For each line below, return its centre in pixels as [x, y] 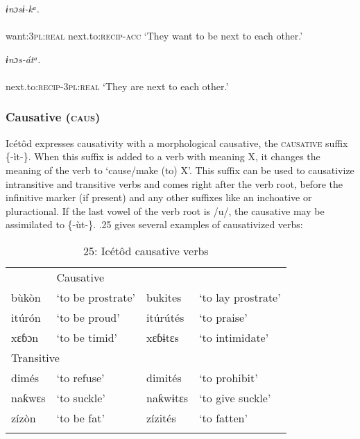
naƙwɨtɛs [168, 397]
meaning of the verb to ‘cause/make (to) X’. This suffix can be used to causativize [180, 170]
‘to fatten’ [223, 418]
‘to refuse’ [80, 377]
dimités [164, 377]
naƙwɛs [28, 397]
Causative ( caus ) [53, 117]
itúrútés [165, 317]
